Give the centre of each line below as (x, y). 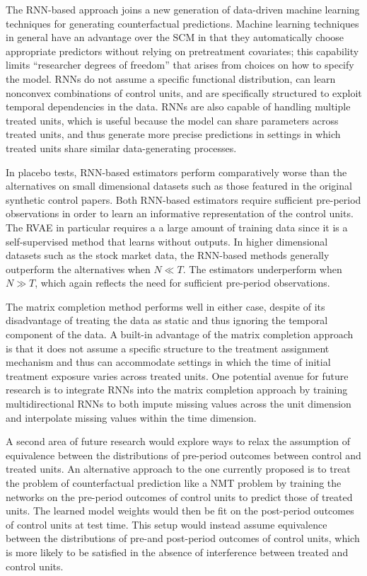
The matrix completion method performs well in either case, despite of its (165, 306)
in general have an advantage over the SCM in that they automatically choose (175, 37)
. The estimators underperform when (262, 269)
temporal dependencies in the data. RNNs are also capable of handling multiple (178, 106)
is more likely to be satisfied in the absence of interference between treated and (177, 552)
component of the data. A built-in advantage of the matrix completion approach (180, 334)
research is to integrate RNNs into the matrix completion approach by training (177, 390)
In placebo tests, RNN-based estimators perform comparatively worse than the (176, 172)
